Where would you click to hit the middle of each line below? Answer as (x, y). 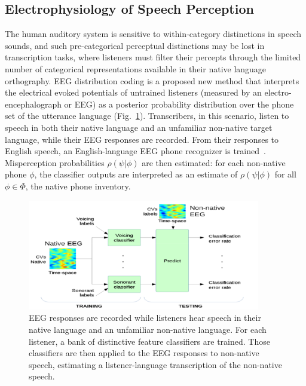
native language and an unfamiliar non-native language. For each (148, 329)
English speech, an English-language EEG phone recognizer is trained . (135, 151)
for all (285, 174)
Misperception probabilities (55, 162)
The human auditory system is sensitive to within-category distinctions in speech (153, 34)
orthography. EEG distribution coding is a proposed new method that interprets (152, 80)
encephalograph (33, 104)
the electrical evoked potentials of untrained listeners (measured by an (133, 92)
